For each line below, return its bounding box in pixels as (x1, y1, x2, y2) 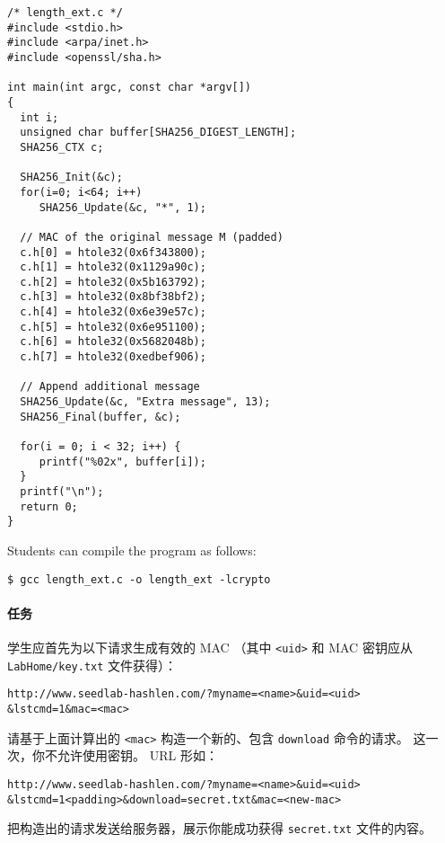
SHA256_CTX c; (20, 140, 104, 154)
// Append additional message (20, 380, 200, 394)
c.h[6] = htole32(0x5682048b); (20, 335, 206, 349)
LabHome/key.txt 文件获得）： (7, 655, 178, 674)
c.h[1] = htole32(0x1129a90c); (20, 261, 206, 274)
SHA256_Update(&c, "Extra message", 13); (20, 395, 271, 409)
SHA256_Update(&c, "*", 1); (39, 200, 206, 214)
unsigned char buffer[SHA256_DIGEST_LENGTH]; (20, 126, 297, 139)
